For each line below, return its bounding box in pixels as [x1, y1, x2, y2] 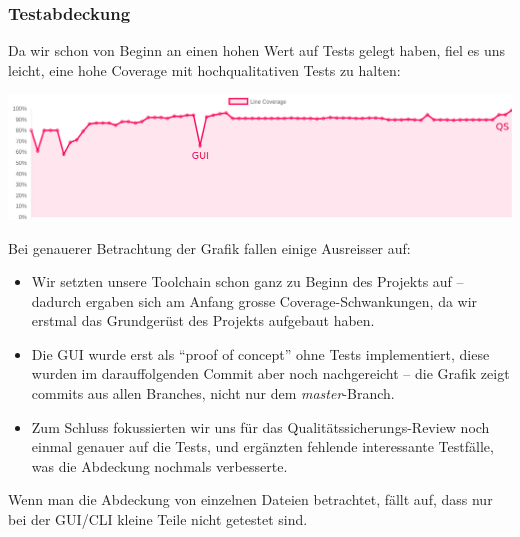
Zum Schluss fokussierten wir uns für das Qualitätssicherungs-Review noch [31, 416, 490, 437]
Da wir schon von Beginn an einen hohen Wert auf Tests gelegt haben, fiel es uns [8, 40, 506, 61]
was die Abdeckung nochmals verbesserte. [31, 455, 288, 476]
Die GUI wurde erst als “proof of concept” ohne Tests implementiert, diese [31, 343, 490, 364]
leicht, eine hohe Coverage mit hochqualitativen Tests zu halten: [8, 59, 401, 80]
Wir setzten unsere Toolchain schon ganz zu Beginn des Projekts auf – [31, 271, 464, 292]
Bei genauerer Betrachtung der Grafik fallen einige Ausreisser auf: [8, 237, 411, 258]
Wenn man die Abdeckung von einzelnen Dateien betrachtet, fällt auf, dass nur [8, 489, 493, 510]
